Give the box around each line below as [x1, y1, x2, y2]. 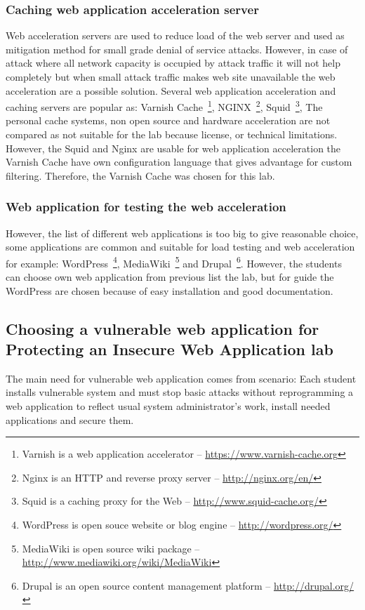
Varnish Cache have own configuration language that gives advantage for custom [6, 154, 352, 169]
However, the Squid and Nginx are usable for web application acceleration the [6, 140, 341, 155]
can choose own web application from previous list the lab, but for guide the [6, 270, 334, 284]
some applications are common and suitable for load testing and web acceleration [6, 239, 355, 254]
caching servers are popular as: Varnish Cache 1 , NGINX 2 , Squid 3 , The [6, 98, 323, 114]
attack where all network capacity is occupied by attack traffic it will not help [6, 55, 340, 70]
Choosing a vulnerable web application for [6, 317, 319, 339]
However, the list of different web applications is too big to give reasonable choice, [6, 225, 359, 240]
